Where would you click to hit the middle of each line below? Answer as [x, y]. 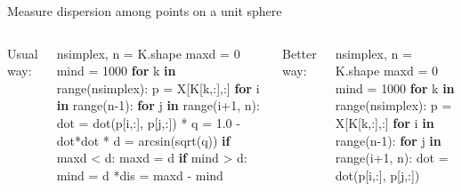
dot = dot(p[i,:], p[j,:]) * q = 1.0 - [148, 122]
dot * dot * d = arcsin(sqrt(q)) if [143, 140]
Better [300, 53]
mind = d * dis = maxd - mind [140, 175]
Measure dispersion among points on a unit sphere [145, 11]
